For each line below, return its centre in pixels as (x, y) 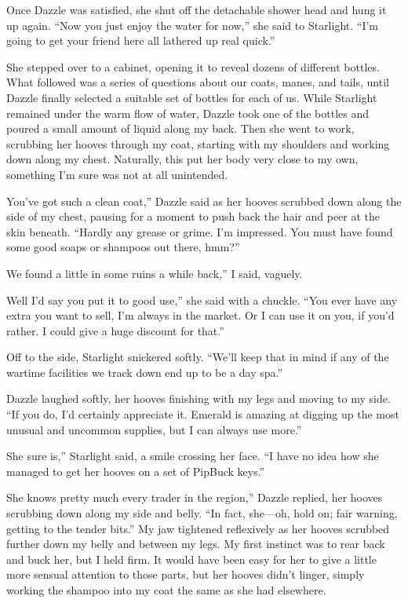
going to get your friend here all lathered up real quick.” (141, 40)
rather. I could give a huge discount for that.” (115, 330)
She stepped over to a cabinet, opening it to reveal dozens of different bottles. (193, 66)
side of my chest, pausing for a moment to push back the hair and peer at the (193, 216)
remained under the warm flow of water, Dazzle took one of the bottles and (188, 113)
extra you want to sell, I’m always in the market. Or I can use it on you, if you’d (200, 315)
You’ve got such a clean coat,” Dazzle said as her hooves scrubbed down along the (204, 201)
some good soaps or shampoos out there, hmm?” (123, 247)
